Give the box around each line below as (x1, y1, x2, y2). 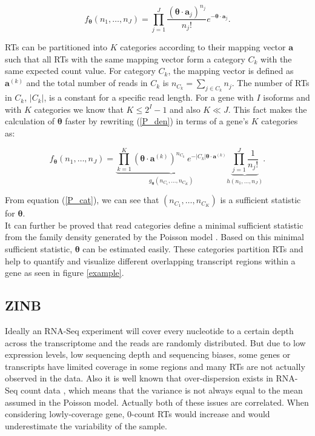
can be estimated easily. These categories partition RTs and (82, 242, 303, 255)
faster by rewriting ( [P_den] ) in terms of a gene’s (65, 115, 249, 127)
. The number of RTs (231, 76, 310, 89)
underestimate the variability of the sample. (5, 419, 167, 432)
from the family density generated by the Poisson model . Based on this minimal (5, 230, 304, 243)
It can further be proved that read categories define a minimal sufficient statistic (5, 218, 303, 231)
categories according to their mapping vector (120, 41, 286, 53)
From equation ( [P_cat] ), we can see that (5, 193, 159, 206)
